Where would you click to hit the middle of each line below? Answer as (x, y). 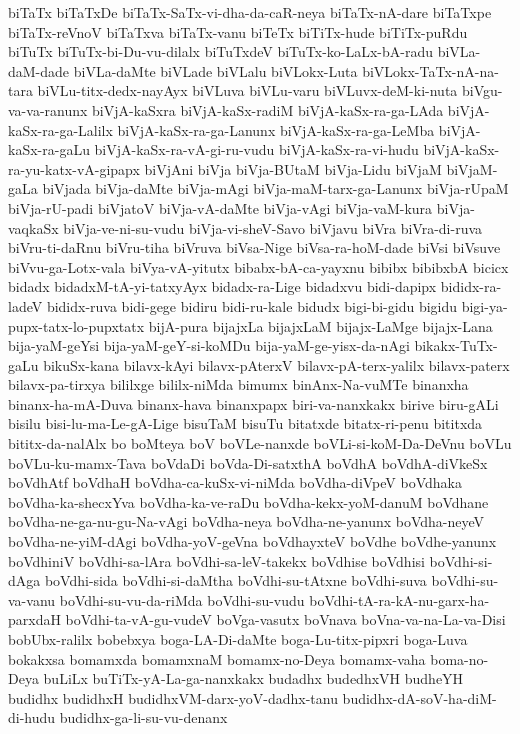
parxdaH (34, 619)
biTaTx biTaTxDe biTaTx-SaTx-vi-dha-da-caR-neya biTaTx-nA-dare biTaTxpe (250, 12)
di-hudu (32, 717)
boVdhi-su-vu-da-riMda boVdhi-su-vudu (182, 599)
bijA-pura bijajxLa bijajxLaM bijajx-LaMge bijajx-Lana (320, 325)
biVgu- (482, 90)
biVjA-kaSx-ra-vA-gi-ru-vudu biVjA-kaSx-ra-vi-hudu (256, 149)
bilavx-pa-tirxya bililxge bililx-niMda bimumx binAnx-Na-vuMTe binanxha (238, 384)
